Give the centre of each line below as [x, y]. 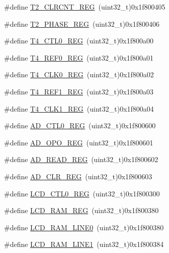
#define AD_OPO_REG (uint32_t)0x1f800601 [79, 142]
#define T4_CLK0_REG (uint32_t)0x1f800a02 [79, 74]
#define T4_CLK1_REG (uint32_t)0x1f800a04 [79, 108]
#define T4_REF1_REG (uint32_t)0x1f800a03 [79, 91]
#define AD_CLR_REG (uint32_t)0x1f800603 [78, 176]
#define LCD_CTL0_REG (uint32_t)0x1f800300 [82, 193]
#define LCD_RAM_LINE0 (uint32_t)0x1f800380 [84, 227]
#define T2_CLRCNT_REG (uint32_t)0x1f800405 [85, 7]
